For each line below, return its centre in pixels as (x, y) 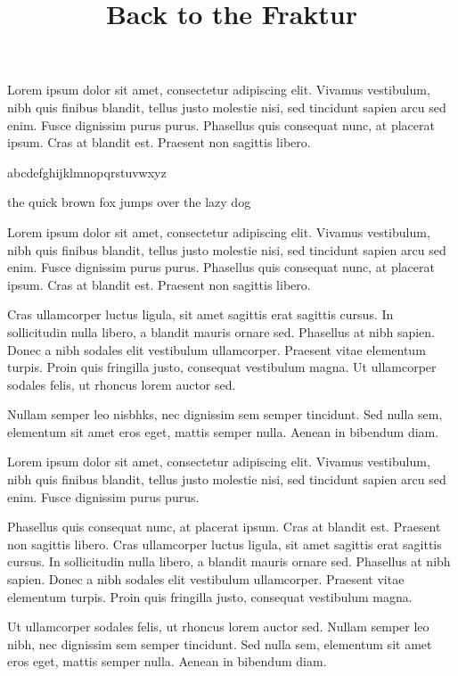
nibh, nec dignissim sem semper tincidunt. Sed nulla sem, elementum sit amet (220, 643)
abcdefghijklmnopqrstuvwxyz (87, 172)
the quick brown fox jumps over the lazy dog (129, 202)
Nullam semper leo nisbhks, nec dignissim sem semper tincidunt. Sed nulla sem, (225, 414)
